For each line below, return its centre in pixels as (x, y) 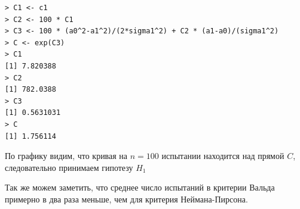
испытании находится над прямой (223, 156)
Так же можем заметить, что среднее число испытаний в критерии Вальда (140, 187)
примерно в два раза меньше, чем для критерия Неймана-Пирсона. (126, 199)
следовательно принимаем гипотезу (69, 167)
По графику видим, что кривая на (66, 156)
